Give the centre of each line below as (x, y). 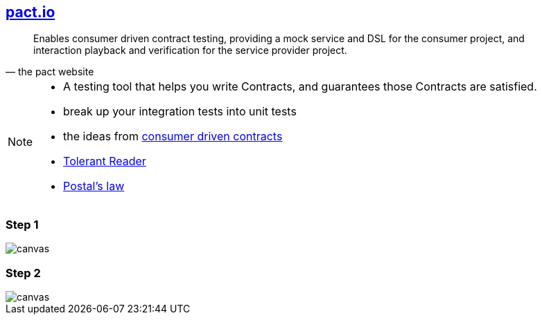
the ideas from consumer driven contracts (173, 137)
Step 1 (22, 224)
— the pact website (50, 72)
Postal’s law (94, 186)
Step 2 (23, 273)
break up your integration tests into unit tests (180, 112)
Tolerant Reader (105, 161)
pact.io (30, 12)
